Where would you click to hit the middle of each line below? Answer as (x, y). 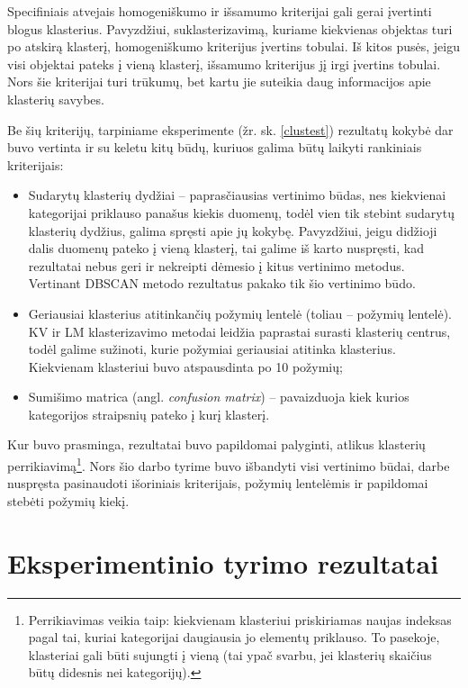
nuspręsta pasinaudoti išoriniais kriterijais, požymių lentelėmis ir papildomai (218, 483)
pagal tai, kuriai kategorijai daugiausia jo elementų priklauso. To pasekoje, (234, 637)
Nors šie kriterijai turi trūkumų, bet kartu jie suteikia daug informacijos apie (219, 81)
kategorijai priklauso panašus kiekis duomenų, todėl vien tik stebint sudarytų (241, 212)
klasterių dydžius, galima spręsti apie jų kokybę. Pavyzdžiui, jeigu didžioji (233, 230)
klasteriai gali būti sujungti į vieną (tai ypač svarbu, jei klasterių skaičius (230, 654)
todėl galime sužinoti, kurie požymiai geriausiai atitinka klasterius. (212, 349)
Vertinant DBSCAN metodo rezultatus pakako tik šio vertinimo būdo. (222, 283)
